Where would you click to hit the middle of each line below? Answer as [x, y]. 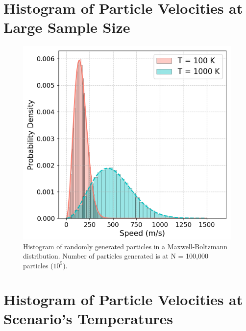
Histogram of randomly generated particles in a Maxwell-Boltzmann [125, 246]
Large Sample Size [67, 27]
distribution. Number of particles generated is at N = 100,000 [116, 256]
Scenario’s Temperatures [88, 318]
